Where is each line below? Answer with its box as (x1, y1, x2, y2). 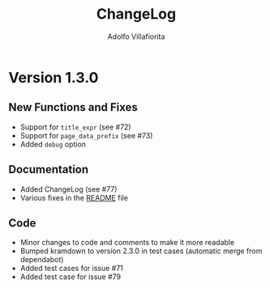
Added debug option (19, 139, 87, 149)
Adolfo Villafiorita (107, 32, 165, 41)
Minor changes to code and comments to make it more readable (19, 238, 235, 248)
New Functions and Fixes (8, 100, 138, 114)
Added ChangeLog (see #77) (19, 184, 118, 194)
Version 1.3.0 (8, 68, 99, 87)
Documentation (8, 163, 89, 176)
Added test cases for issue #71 (19, 264, 124, 273)
